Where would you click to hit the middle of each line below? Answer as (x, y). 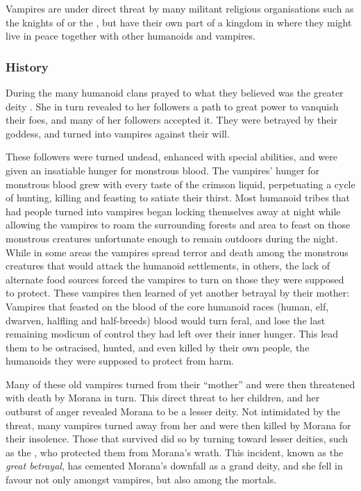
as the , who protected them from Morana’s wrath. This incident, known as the (175, 452)
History (27, 66)
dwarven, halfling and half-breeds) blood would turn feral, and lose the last (166, 320)
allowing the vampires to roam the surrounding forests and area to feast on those (178, 225)
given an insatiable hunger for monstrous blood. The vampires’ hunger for (163, 170)
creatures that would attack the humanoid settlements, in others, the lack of (168, 266)
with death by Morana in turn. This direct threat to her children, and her (163, 398)
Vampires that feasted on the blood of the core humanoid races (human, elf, (167, 306)
